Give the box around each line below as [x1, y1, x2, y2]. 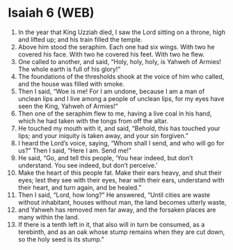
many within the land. [17, 212, 80, 221]
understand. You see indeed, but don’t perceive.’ [17, 161, 158, 169]
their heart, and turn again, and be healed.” [17, 183, 142, 192]
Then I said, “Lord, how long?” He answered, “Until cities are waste [17, 190, 211, 199]
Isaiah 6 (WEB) [8, 5, 95, 21]
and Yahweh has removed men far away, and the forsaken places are [17, 205, 216, 214]
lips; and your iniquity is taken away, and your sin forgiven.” [17, 131, 188, 140]
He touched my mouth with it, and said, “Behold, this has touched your [17, 124, 221, 132]
